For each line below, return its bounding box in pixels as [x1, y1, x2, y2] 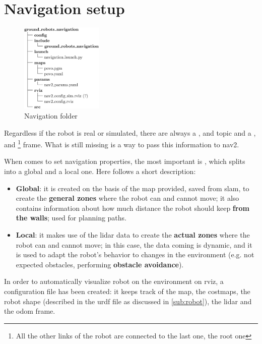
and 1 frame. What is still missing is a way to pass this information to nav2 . [4, 138, 239, 149]
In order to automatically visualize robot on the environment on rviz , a [4, 276, 224, 286]
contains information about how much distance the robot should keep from [16, 202, 249, 213]
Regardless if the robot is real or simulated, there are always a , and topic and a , [4, 127, 256, 138]
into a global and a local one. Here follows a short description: [4, 166, 196, 176]
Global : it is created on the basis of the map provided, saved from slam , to [16, 183, 249, 193]
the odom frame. [4, 306, 55, 316]
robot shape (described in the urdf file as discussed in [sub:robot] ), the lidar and [4, 296, 252, 306]
